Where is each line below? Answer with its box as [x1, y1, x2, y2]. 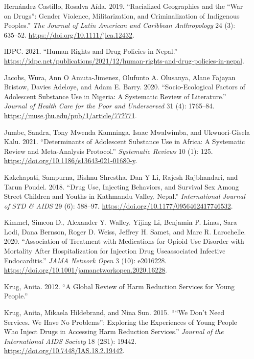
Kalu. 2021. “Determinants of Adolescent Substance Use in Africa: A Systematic [4, 136, 245, 147]
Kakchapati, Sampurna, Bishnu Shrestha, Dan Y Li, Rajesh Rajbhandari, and [4, 171, 238, 182]
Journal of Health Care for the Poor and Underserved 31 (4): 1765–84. [4, 101, 215, 111]
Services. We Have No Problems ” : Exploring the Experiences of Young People [4, 317, 237, 327]
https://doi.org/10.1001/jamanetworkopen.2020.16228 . [4, 265, 167, 275]
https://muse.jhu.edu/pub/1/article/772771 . [4, 110, 137, 120]
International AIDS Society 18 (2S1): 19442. [4, 336, 137, 346]
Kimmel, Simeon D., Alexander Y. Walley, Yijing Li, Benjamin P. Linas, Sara [4, 217, 237, 227]
